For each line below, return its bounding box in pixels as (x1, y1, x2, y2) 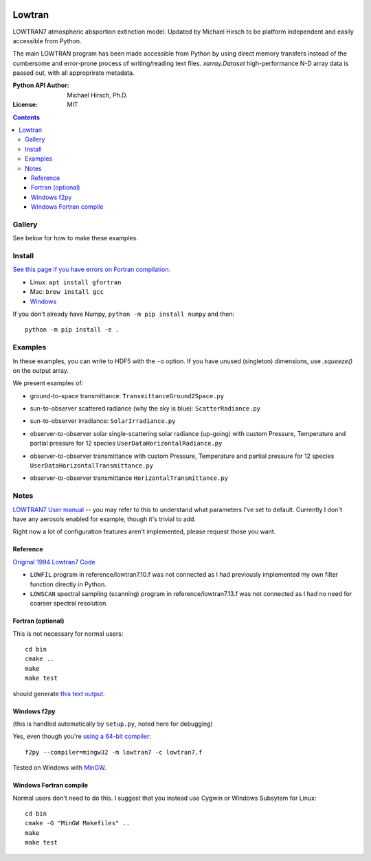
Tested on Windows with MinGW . (12, 764, 106, 772)
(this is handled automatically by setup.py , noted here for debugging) (12, 720, 213, 728)
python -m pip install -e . (25, 326, 120, 334)
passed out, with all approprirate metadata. (12, 69, 135, 77)
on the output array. (12, 366, 69, 374)
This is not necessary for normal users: (12, 629, 124, 638)
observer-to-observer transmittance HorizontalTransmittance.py (30, 474, 228, 482)
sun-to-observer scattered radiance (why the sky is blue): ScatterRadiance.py (30, 404, 261, 413)
